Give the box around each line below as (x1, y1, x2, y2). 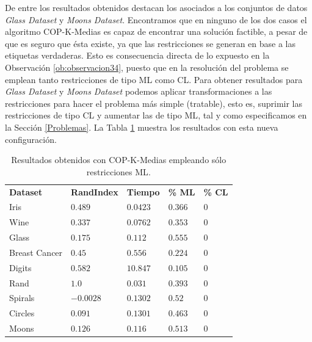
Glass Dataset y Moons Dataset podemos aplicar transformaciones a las (5, 85, 272, 98)
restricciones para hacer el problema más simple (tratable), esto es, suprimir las (5, 96, 302, 109)
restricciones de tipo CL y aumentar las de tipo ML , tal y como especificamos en (5, 109, 307, 122)
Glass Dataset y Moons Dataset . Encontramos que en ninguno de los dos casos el (5, 13, 307, 26)
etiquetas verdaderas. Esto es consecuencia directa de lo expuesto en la (5, 49, 270, 62)
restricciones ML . (86, 165, 151, 178)
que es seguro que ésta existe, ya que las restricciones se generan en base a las (5, 37, 296, 49)
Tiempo (126, 185, 160, 198)
